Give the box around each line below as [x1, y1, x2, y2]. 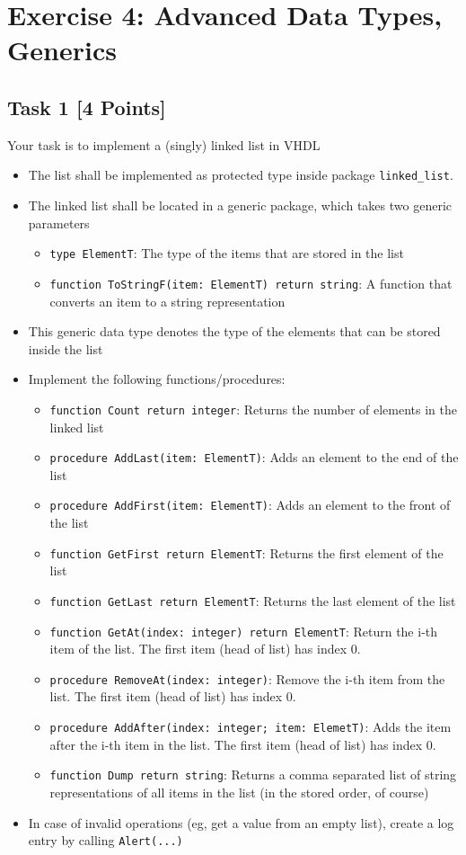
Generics [7, 31, 117, 68]
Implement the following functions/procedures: [28, 370, 286, 388]
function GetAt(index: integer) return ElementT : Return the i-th [49, 621, 438, 640]
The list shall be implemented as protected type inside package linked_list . [28, 165, 453, 184]
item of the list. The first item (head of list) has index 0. [49, 639, 361, 658]
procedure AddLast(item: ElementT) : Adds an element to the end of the [49, 448, 459, 467]
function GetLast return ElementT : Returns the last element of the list [49, 591, 456, 610]
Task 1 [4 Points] [7, 93, 166, 120]
